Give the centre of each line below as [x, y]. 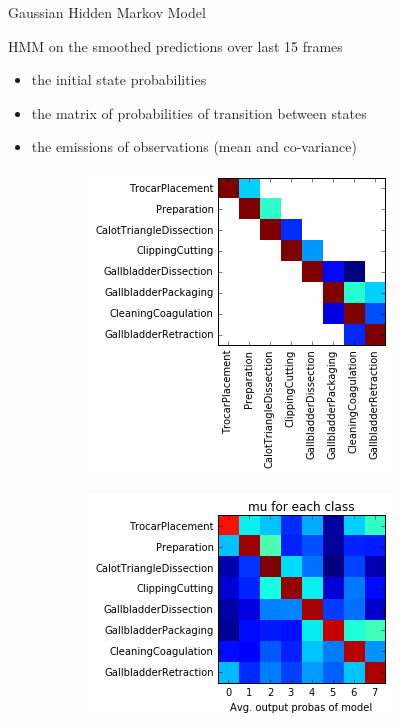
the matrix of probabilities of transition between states [199, 112]
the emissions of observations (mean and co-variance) [194, 146]
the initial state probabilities [119, 79]
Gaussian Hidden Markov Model [107, 12]
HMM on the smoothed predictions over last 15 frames [175, 45]
